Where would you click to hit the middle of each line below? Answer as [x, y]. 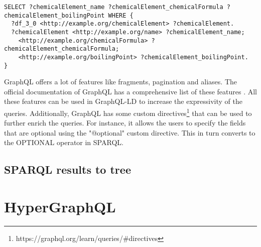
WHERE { [121, 15]
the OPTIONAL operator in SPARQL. [64, 142]
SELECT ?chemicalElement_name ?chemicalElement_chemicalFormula [114, 7]
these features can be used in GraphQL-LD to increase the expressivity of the [123, 101]
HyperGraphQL [60, 207]
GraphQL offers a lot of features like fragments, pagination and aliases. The [121, 82]
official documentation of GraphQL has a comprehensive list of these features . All [131, 91]
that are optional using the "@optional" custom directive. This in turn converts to [130, 132]
